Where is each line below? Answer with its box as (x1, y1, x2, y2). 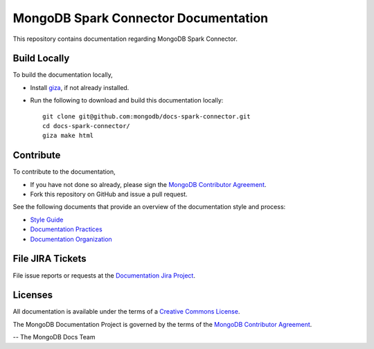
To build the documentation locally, (12, 71, 114, 79)
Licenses (12, 289, 53, 301)
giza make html (42, 132, 94, 140)
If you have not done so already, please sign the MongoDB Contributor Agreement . (30, 180, 267, 188)
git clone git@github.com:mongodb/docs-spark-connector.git (42, 112, 251, 120)
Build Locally (12, 53, 70, 64)
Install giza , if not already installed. (30, 83, 130, 91)
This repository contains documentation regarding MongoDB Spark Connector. (12, 35, 238, 43)
